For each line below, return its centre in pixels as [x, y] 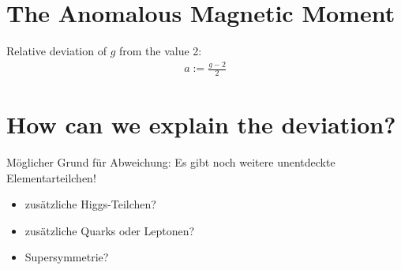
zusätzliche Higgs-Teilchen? [90, 204]
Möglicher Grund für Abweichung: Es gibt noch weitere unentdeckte [171, 162]
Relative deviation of [56, 51]
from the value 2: [161, 51]
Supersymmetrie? [67, 257]
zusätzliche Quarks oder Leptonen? [110, 230]
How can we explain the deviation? [201, 124]
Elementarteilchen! [51, 177]
